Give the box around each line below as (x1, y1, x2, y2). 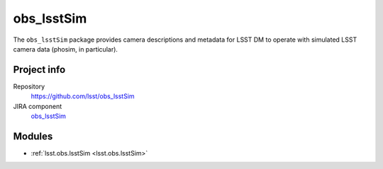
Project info (13, 64, 66, 76)
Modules (13, 130, 53, 142)
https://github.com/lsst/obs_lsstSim (30, 92, 135, 100)
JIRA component (13, 102, 62, 110)
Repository (13, 82, 45, 91)
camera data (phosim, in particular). (13, 45, 118, 53)
